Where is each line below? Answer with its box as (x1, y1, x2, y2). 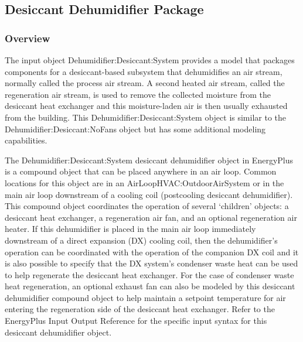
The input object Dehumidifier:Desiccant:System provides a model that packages (5, 54, 295, 66)
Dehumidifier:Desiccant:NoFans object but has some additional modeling (5, 122, 266, 135)
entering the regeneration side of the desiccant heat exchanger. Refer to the (5, 303, 275, 315)
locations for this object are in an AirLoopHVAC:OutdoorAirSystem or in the (5, 176, 284, 189)
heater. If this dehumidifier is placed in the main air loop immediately (5, 223, 256, 235)
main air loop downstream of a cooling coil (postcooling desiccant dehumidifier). (5, 188, 293, 200)
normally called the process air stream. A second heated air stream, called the (5, 77, 285, 89)
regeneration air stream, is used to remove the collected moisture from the (5, 88, 271, 100)
